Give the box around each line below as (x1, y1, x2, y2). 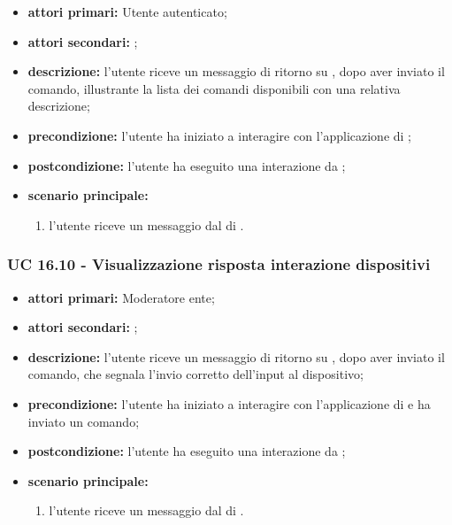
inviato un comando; (27, 412, 140, 430)
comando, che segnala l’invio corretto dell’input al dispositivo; (27, 365, 364, 383)
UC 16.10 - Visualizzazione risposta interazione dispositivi (7, 253, 431, 275)
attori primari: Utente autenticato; (27, 3, 227, 20)
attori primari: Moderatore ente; (27, 288, 215, 306)
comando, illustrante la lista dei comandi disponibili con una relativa (27, 79, 401, 97)
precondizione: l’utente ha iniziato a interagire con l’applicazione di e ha (27, 394, 431, 413)
